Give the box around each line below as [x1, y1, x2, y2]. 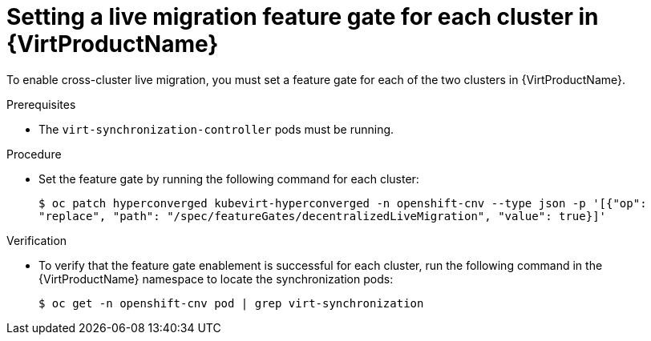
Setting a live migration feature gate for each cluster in [6, 3, 599, 30]
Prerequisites [6, 97, 76, 111]
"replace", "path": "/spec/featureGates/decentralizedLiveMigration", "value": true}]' [38, 209, 607, 223]
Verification [6, 233, 67, 247]
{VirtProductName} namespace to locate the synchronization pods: [38, 271, 394, 286]
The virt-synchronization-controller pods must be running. [38, 122, 394, 136]
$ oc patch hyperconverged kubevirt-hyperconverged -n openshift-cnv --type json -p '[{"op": [38, 196, 647, 210]
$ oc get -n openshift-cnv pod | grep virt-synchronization [38, 296, 424, 310]
